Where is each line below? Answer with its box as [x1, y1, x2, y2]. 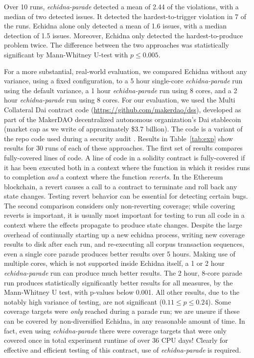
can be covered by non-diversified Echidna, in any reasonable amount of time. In [4, 316, 245, 326]
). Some [208, 296, 231, 307]
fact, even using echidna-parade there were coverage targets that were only [4, 325, 227, 335]
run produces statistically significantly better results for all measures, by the [4, 277, 233, 287]
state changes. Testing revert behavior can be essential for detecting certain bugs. [4, 191, 248, 201]
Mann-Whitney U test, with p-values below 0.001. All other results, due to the [4, 287, 240, 297]
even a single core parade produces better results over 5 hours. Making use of [4, 248, 235, 258]
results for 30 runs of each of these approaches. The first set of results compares [4, 143, 243, 153]
